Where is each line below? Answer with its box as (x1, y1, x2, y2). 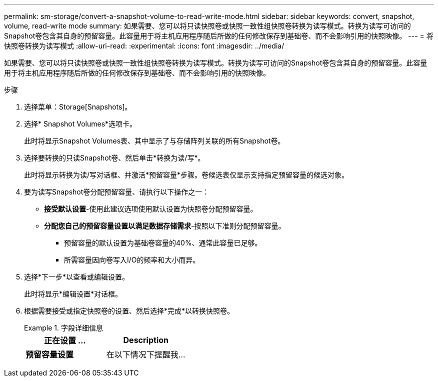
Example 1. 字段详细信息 (24, 323, 103, 332)
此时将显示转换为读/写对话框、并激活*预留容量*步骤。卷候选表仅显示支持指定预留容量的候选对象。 (24, 170, 349, 179)
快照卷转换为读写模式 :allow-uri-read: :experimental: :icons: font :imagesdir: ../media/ (4, 41, 284, 50)
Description (123, 335, 168, 345)
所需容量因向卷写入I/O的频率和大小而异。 (64, 255, 200, 264)
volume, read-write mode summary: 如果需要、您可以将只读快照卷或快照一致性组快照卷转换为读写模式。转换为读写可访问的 (4, 21, 411, 30)
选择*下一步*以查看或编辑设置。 (24, 272, 129, 281)
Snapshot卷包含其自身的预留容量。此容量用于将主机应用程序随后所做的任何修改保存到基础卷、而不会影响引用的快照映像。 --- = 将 (4, 31, 433, 40)
